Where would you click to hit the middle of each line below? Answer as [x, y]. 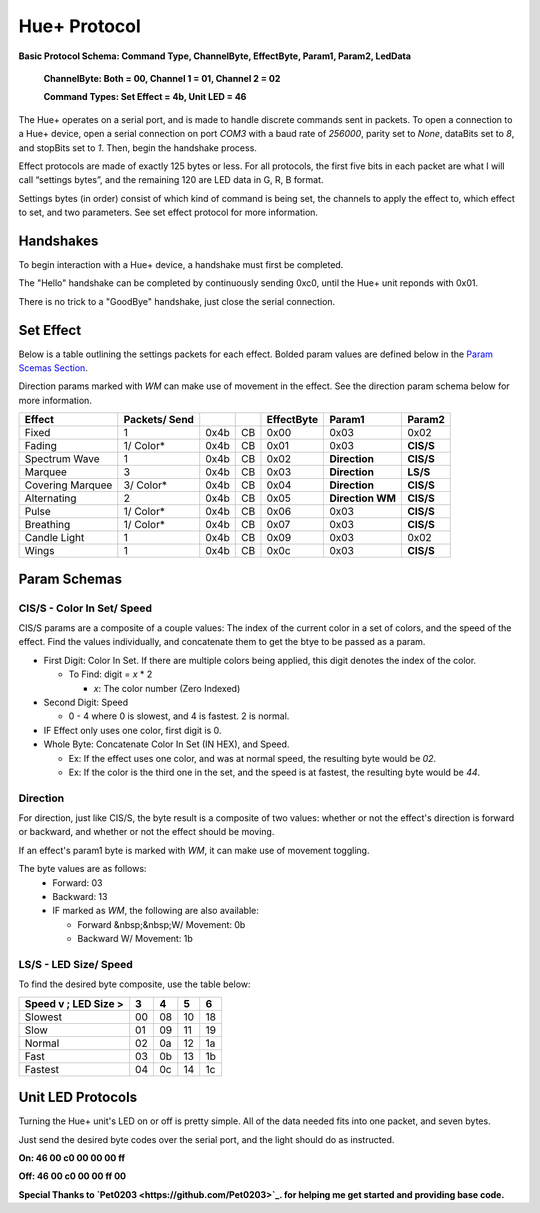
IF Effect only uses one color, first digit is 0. [132, 730]
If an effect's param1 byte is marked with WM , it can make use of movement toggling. [194, 850]
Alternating [50, 498]
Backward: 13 [80, 896]
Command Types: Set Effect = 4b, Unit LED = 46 [145, 97]
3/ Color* [145, 485]
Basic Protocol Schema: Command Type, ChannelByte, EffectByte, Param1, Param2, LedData [215, 56]
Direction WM [363, 498]
